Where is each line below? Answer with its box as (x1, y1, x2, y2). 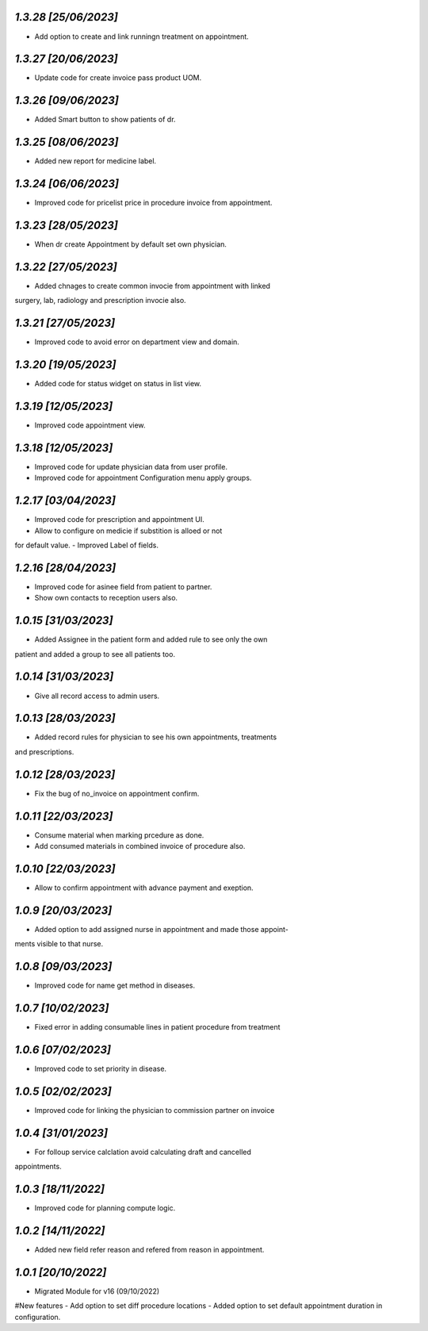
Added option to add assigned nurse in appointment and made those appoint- (34, 924, 289, 934)
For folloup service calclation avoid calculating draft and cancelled (34, 1147, 251, 1156)
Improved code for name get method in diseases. (34, 980, 196, 991)
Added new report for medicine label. (34, 156, 157, 166)
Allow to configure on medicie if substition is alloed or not (34, 526, 223, 535)
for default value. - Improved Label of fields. (14, 540, 159, 550)
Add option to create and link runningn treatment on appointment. (34, 32, 249, 41)
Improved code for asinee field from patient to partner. (34, 581, 212, 591)
